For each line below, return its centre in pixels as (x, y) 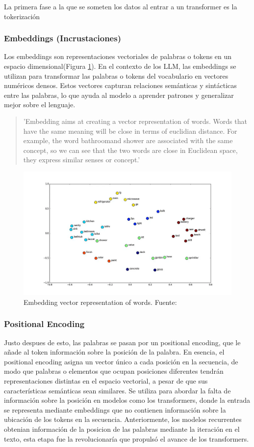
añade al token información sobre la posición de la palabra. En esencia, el (114, 352)
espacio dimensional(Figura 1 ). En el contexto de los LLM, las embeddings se (120, 66)
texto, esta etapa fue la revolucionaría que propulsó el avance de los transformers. (127, 438)
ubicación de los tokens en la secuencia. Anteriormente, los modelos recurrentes (123, 419)
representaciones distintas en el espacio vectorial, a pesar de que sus (106, 381)
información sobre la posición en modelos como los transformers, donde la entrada (127, 400)
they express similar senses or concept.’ (82, 160)
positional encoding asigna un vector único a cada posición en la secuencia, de (121, 361)
